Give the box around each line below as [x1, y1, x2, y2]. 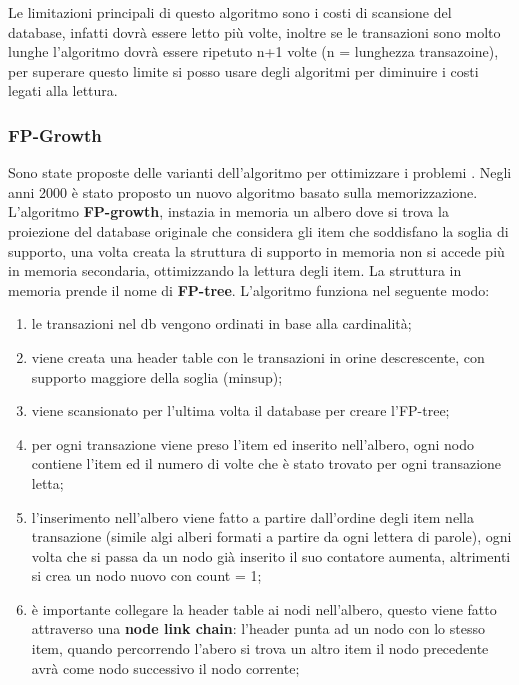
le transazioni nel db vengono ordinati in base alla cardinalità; [31, 313, 412, 334]
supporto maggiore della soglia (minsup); [31, 366, 283, 387]
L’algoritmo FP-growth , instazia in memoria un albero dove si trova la [8, 201, 449, 222]
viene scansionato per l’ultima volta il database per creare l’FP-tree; [31, 400, 450, 421]
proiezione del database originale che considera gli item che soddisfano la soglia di [8, 220, 509, 241]
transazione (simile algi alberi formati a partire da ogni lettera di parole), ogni [31, 526, 512, 547]
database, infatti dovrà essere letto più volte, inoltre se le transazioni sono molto [8, 21, 501, 42]
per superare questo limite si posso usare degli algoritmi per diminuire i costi [8, 60, 479, 81]
